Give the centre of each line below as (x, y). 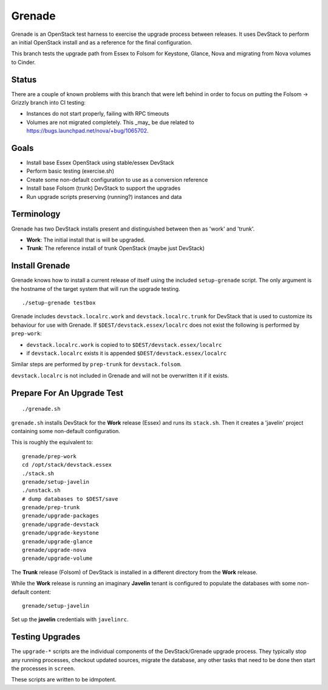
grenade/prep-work (50, 456)
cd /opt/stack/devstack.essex (67, 465)
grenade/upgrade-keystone (61, 533)
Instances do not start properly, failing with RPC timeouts (98, 114)
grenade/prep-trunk (51, 507)
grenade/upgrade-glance (57, 541)
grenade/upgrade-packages (61, 516)
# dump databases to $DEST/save (70, 499)
